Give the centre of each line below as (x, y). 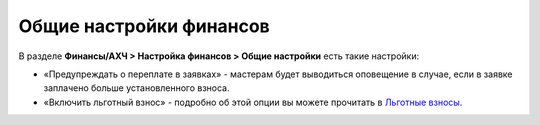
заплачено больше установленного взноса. (136, 88)
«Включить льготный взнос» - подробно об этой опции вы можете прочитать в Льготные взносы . (253, 102)
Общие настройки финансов (144, 26)
